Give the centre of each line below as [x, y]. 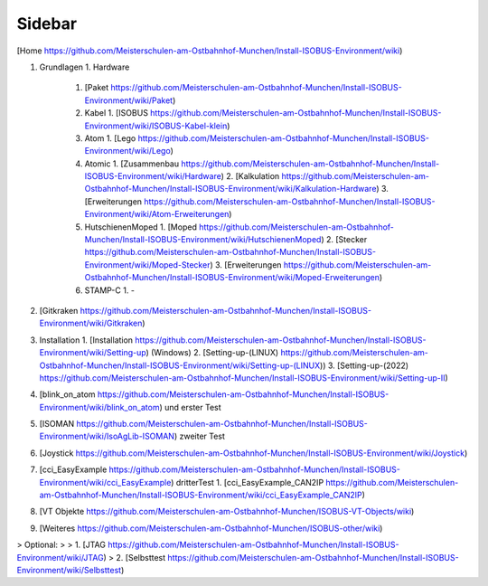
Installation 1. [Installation [86, 340]
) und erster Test [190, 407]
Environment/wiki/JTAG [60, 557]
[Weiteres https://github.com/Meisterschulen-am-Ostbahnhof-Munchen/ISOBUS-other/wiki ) [211, 528]
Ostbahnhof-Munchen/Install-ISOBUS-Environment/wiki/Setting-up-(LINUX [180, 365]
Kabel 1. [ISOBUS [117, 113]
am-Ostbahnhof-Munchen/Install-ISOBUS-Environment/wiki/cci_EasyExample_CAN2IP [201, 495]
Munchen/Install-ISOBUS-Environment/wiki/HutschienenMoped [203, 240]
